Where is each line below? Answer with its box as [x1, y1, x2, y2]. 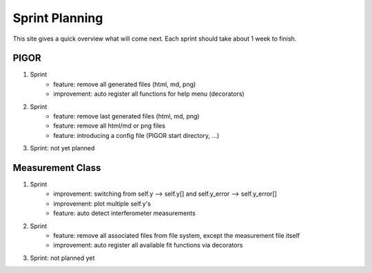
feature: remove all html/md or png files [53, 121, 165, 130]
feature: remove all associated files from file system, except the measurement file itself [53, 232, 300, 240]
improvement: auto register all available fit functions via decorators [53, 241, 243, 250]
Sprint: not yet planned [30, 144, 95, 152]
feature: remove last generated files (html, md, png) [53, 112, 200, 121]
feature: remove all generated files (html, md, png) [53, 80, 196, 88]
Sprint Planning [12, 10, 103, 26]
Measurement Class [12, 162, 101, 174]
